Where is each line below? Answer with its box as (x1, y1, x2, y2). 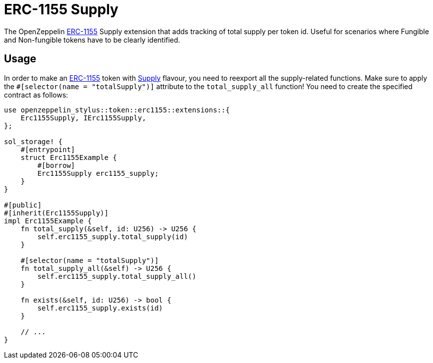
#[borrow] (37, 161, 75, 169)
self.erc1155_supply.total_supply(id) (37, 232, 188, 241)
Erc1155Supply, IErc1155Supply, (20, 113, 146, 122)
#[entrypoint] (20, 145, 75, 154)
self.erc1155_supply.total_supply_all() (37, 272, 196, 280)
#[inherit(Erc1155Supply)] (4, 208, 109, 217)
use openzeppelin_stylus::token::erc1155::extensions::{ (4, 105, 230, 114)
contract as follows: (4, 90, 68, 99)
